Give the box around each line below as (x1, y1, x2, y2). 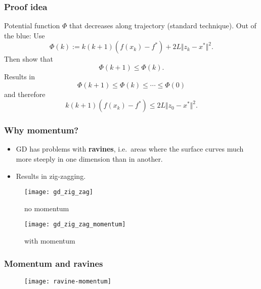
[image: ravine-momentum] (24, 277, 111, 285)
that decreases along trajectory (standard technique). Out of (69, 20, 256, 31)
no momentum (24, 203, 69, 213)
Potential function (4, 20, 60, 31)
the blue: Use (4, 30, 45, 40)
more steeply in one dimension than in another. (16, 154, 163, 164)
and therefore (4, 88, 46, 99)
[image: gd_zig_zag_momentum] (24, 221, 126, 228)
